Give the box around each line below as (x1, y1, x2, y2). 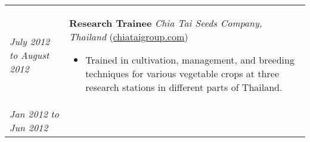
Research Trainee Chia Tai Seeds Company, (69, 16, 262, 30)
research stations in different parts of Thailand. (85, 80, 283, 94)
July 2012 (10, 34, 50, 48)
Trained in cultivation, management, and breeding (85, 53, 294, 67)
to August (10, 48, 49, 62)
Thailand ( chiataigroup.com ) (69, 30, 188, 43)
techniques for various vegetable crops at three (85, 67, 279, 80)
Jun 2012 (10, 121, 48, 134)
